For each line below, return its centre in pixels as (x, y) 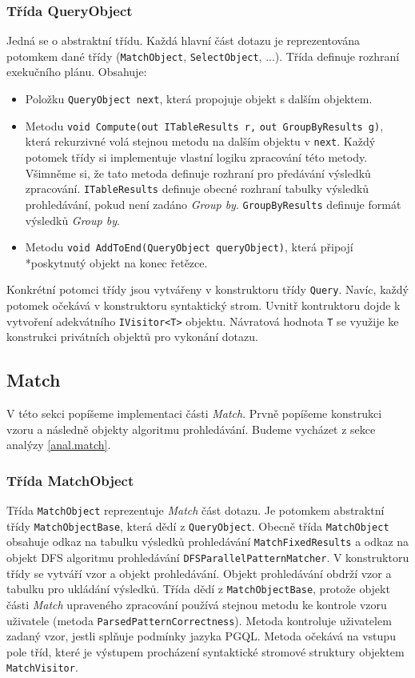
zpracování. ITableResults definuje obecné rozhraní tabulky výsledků (197, 189)
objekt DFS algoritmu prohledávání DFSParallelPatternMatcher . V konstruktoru (208, 558)
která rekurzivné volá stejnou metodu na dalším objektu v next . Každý (200, 141)
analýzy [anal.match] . (59, 445)
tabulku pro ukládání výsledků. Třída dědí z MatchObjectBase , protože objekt (198, 589)
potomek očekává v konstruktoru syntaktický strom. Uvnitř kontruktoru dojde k (204, 305)
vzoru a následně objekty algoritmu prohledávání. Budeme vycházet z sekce (191, 429)
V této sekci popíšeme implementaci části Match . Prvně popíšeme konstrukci (194, 413)
